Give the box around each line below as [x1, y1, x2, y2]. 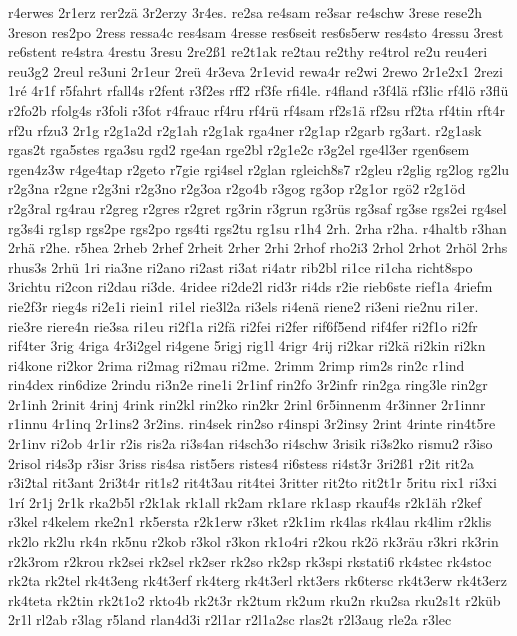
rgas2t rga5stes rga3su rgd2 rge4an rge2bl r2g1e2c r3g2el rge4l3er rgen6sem [8, 139, 470, 160]
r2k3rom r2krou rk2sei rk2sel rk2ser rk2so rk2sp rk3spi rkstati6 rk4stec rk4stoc [8, 550, 492, 571]
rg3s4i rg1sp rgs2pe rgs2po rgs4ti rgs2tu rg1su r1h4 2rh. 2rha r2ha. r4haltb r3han [8, 217, 507, 238]
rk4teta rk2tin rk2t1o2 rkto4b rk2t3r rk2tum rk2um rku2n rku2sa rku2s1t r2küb [8, 589, 501, 610]
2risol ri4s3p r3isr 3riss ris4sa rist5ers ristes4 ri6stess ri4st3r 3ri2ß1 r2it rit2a [8, 452, 475, 473]
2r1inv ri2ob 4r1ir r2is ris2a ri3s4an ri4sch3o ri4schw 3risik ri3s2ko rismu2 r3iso [8, 433, 493, 454]
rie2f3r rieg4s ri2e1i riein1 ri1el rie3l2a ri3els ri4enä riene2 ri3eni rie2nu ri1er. [8, 295, 479, 316]
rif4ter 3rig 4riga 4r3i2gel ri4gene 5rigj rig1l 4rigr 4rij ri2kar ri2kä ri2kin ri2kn [8, 335, 486, 356]
